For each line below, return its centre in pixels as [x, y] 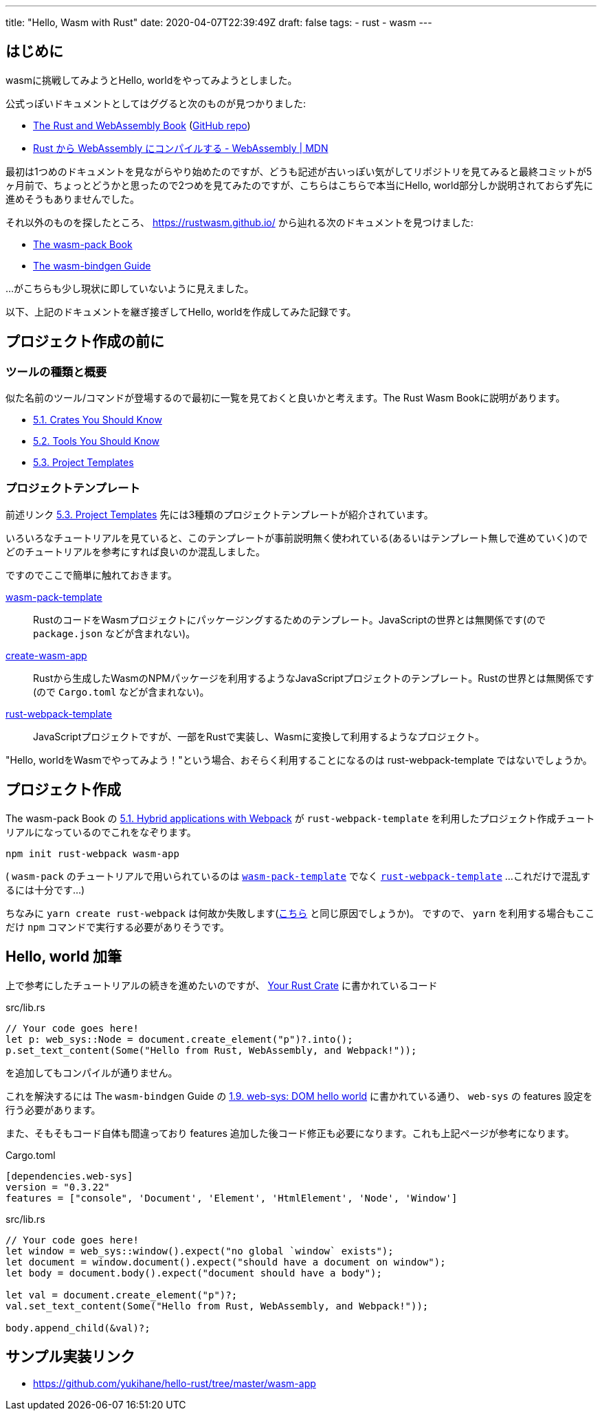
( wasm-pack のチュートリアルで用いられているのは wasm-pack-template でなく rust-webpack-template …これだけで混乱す [298, 876]
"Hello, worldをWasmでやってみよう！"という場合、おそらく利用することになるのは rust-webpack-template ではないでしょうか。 [299, 760]
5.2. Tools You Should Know [97, 441]
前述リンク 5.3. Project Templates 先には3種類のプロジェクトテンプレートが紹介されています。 [220, 514]
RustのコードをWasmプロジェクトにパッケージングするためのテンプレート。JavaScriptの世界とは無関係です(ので [290, 619]
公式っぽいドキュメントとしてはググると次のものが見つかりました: [156, 103]
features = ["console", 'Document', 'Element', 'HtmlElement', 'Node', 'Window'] [232, 1198]
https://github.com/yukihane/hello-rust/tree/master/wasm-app [175, 1384]
